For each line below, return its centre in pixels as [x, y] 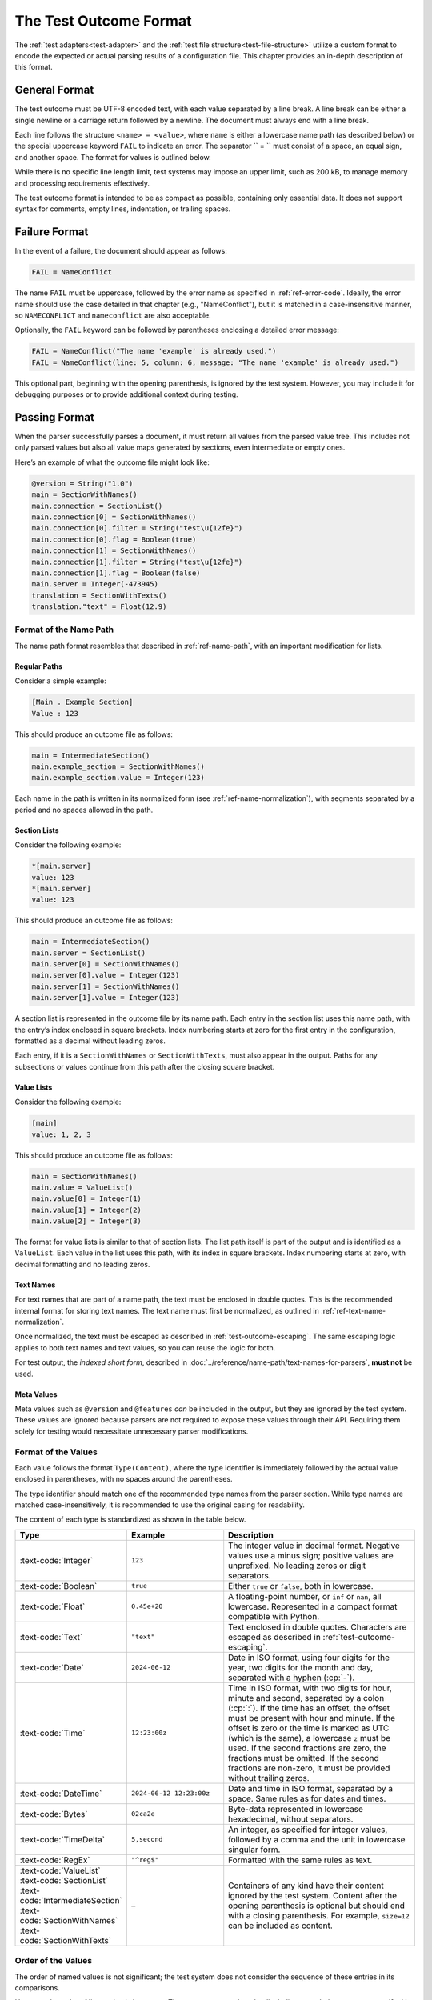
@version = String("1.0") [82, 483]
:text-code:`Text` [51, 1637]
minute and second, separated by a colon [306, 1698]
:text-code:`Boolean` [58, 1586]
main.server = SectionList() [89, 953]
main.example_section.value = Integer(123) [118, 778]
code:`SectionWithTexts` [66, 1940]
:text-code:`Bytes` [54, 1814]
